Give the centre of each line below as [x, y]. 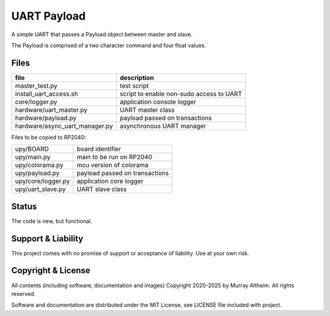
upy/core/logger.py [42, 181]
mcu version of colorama [113, 165]
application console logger [158, 102]
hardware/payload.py [46, 118]
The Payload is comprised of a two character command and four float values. [109, 45]
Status [24, 206]
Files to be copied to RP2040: [49, 137]
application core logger [110, 181]
